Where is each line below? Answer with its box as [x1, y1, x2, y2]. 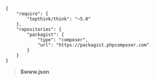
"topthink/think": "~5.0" [27, 16, 91, 22]
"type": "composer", [37, 37, 88, 43]
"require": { [16, 11, 49, 17]
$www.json [20, 68, 50, 75]
